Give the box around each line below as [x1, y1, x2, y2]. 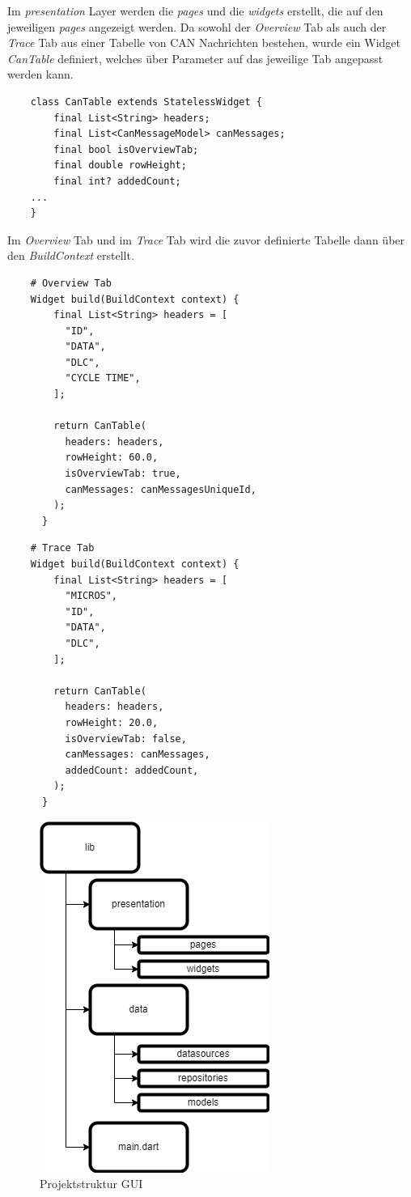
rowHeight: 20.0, [65, 716, 159, 728]
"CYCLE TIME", [65, 372, 141, 384]
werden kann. [7, 66, 74, 83]
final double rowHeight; [53, 159, 187, 172]
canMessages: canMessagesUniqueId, [65, 483, 256, 495]
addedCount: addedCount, [65, 764, 199, 776]
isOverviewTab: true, [65, 468, 181, 480]
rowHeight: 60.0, [65, 452, 159, 464]
